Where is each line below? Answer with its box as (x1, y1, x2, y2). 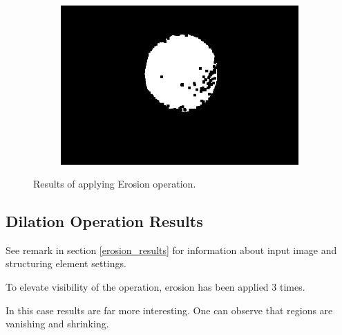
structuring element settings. (6, 256, 126, 271)
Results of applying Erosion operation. (33, 176, 196, 191)
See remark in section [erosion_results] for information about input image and (6, 242, 337, 257)
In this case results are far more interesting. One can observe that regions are (6, 302, 333, 317)
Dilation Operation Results (6, 210, 203, 232)
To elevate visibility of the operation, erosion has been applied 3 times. (6, 280, 305, 294)
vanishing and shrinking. (6, 316, 109, 331)
